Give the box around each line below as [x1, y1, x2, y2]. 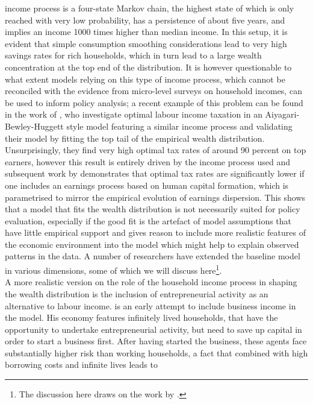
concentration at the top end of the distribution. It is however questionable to [5, 60, 292, 73]
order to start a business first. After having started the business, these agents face [5, 335, 307, 347]
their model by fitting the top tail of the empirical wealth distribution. [5, 131, 265, 144]
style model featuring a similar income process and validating [66, 119, 293, 132]
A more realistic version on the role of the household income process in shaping [5, 276, 297, 288]
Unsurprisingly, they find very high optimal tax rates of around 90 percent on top [5, 144, 306, 156]
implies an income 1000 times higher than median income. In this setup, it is [5, 25, 288, 38]
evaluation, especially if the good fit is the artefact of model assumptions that [5, 214, 292, 227]
